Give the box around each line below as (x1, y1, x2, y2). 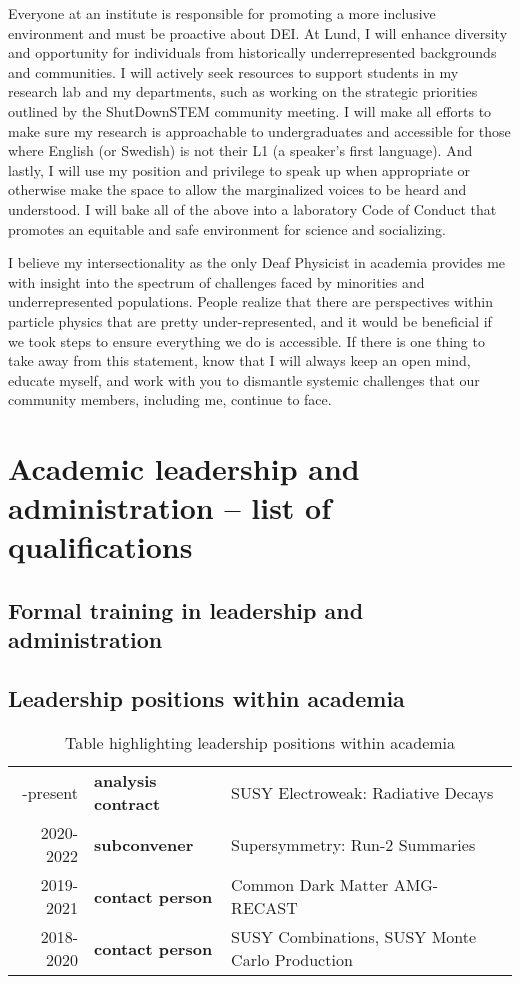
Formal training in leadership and (8, 595, 364, 626)
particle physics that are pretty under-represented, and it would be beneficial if (8, 310, 492, 331)
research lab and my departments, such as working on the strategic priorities (8, 81, 478, 102)
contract (94, 792, 161, 815)
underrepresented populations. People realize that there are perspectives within (8, 291, 493, 312)
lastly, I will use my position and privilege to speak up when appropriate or (8, 159, 471, 180)
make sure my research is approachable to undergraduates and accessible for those (8, 120, 511, 141)
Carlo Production (231, 948, 353, 971)
